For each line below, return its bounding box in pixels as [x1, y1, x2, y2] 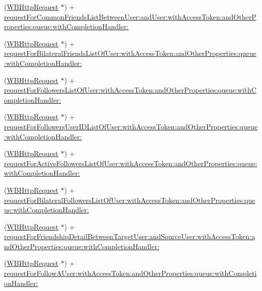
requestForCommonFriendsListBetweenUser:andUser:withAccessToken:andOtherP [4, 11, 256, 22]
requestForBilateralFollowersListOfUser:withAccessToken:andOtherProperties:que [4, 194, 255, 205]
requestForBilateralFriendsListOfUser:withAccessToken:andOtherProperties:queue [4, 48, 256, 58]
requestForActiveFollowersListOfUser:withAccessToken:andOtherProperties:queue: [4, 158, 257, 168]
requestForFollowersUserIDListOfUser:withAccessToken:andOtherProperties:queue [4, 121, 258, 131]
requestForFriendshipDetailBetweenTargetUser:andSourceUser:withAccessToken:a [4, 231, 255, 242]
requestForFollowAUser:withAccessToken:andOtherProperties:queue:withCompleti [4, 268, 257, 278]
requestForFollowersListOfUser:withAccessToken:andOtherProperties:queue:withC [4, 85, 256, 95]
